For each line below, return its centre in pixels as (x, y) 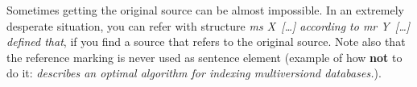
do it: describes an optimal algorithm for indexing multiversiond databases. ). (194, 73)
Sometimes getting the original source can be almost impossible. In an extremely (205, 10)
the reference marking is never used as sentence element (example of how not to (204, 57)
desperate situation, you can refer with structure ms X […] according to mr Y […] (208, 25)
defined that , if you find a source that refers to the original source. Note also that (206, 41)
